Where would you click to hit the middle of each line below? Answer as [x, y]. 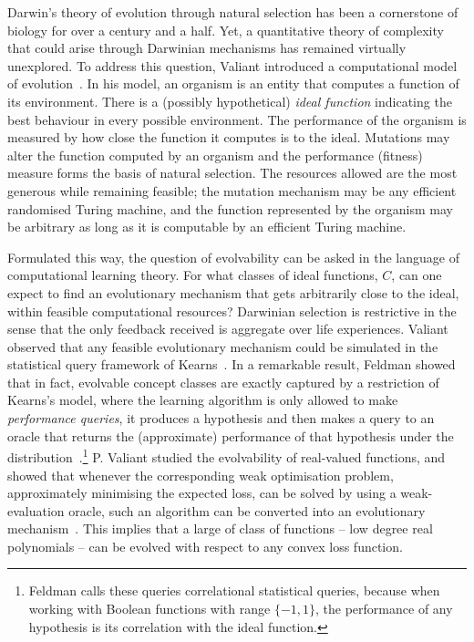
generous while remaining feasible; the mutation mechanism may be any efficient [232, 190]
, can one [417, 275]
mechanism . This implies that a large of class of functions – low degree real [220, 528]
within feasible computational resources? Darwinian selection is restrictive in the [232, 311]
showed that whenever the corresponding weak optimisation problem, [201, 475]
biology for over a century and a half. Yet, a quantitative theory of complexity [226, 30]
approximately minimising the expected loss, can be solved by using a [202, 493]
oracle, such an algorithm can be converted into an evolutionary [247, 510]
